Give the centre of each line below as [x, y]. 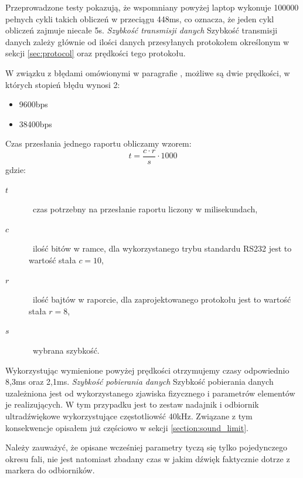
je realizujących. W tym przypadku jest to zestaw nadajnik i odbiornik [132, 404]
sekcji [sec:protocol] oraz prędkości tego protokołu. [96, 53]
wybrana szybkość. [66, 350]
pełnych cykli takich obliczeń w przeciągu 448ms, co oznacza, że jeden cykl [140, 18]
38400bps [35, 123]
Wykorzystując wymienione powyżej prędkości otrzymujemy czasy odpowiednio [147, 370]
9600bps [33, 104]
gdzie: [16, 169]
